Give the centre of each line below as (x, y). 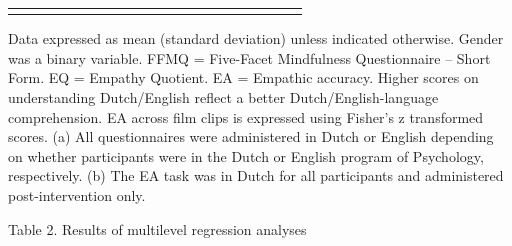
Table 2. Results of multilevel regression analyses (157, 228)
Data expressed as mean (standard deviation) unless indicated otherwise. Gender (256, 38)
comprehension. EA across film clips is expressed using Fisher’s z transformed (246, 116)
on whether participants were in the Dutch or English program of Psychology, (246, 155)
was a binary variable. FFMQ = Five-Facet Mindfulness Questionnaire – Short (249, 57)
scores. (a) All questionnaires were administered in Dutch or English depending (251, 136)
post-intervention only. (77, 195)
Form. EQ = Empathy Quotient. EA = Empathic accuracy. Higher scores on (243, 77)
